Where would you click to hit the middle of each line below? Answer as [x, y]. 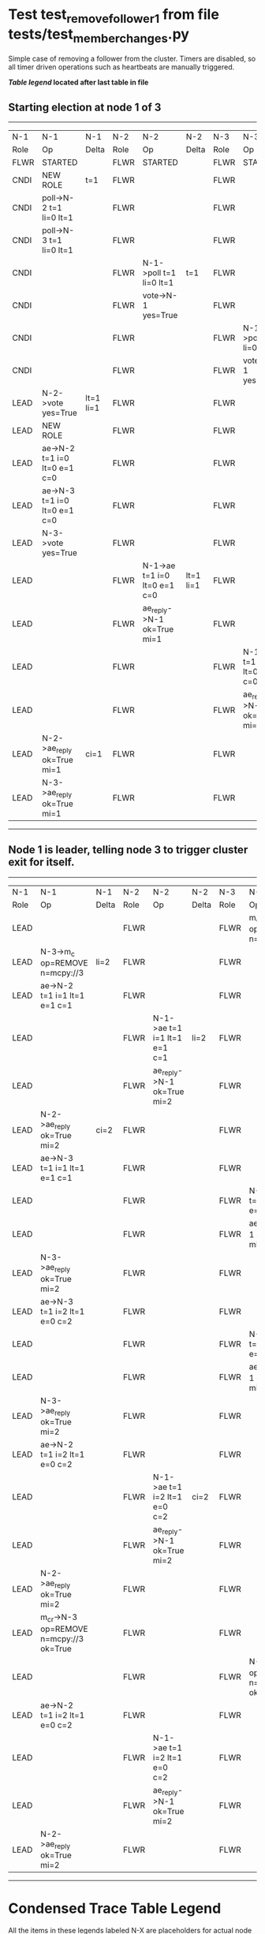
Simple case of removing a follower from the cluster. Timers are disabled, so [132, 59]
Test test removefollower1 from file [114, 16]
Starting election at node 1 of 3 [85, 107]
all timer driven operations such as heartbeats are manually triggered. [121, 67]
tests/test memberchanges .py [99, 35]
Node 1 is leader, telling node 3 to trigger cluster [128, 850]
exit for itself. [41, 862]
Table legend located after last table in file [78, 82]
